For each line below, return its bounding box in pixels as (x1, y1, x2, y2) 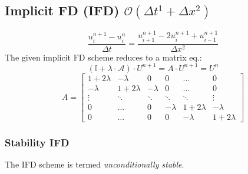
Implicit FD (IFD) (5, 1, 120, 19)
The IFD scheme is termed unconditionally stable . (5, 158, 184, 170)
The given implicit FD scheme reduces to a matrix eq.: (5, 51, 202, 63)
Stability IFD (5, 135, 70, 149)
